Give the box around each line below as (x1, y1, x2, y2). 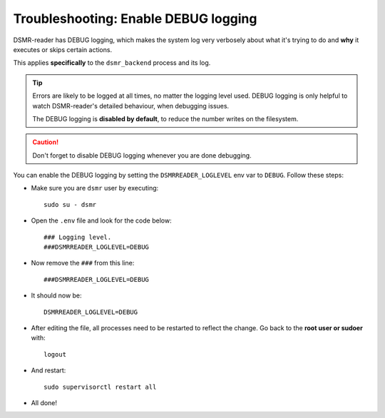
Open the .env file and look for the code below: (31, 216, 172, 225)
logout (43, 350, 67, 358)
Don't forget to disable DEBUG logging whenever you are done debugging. (32, 151, 252, 160)
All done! (31, 398, 57, 407)
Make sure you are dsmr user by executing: (31, 184, 159, 193)
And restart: (31, 366, 66, 374)
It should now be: (31, 291, 82, 300)
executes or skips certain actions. (13, 45, 113, 53)
